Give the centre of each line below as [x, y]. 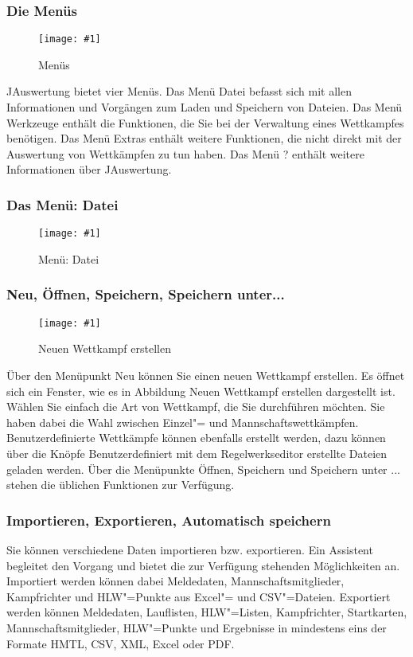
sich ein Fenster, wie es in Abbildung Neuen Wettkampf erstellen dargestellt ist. [201, 391]
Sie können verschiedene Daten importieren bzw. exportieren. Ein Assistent [190, 549]
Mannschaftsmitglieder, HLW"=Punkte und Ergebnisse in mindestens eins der [197, 627]
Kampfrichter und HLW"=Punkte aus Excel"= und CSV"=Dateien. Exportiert [199, 596]
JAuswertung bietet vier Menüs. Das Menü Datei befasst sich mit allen [179, 91]
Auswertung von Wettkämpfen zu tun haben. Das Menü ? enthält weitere [185, 153]
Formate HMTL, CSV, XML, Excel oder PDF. [121, 643]
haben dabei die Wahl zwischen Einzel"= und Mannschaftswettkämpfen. [183, 422]
